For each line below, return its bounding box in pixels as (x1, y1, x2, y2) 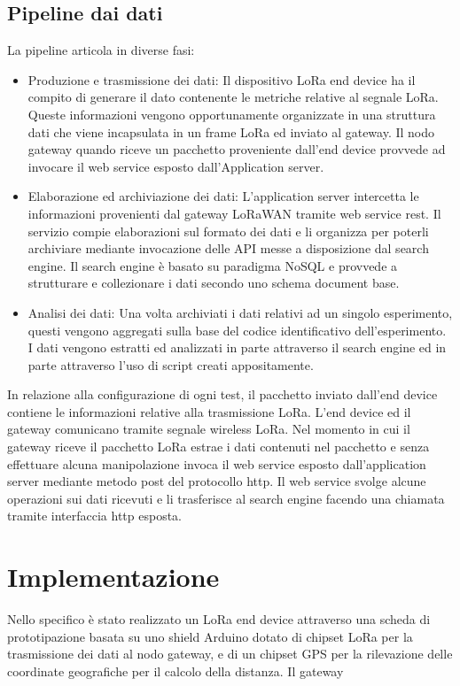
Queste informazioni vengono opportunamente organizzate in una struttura (27, 104, 436, 123)
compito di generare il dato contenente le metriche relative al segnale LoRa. (27, 88, 439, 106)
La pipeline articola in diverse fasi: (7, 41, 195, 59)
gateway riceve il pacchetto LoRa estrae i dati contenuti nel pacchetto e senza (7, 437, 430, 456)
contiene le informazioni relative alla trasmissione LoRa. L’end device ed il (7, 402, 411, 420)
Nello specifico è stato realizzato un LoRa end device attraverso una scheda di (7, 610, 431, 628)
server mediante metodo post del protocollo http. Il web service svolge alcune (7, 472, 426, 490)
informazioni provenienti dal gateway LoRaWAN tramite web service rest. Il (27, 204, 441, 222)
